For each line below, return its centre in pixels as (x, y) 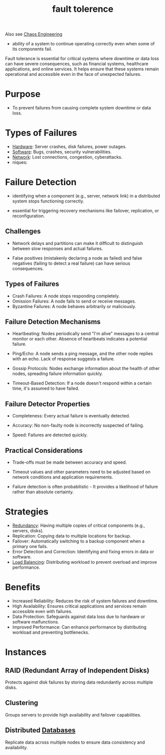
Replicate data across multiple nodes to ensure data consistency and (75, 742)
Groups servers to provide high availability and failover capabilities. (73, 715)
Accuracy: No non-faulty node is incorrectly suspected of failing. (78, 425)
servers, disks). (28, 531)
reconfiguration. (29, 216)
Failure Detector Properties (48, 404)
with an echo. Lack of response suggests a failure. (63, 359)
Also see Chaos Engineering (34, 34)
